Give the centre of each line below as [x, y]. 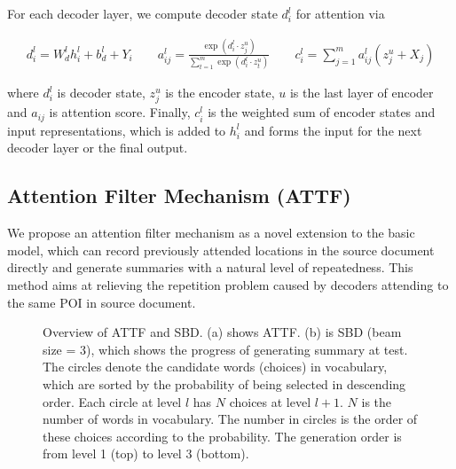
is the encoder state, [220, 93]
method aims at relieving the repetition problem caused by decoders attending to [228, 285]
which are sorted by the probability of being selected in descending [224, 384]
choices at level [270, 401]
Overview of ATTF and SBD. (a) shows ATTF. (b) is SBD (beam [222, 332]
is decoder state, [101, 93]
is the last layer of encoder [362, 93]
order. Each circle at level [112, 401]
